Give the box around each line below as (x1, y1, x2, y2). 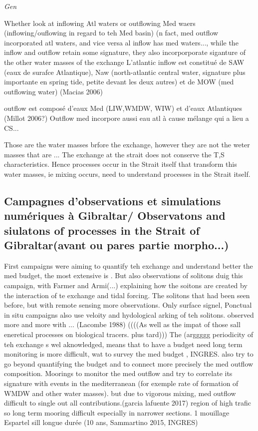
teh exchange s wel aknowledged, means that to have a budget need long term (4, 339, 243, 349)
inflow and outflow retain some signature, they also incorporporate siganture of (4, 47, 246, 57)
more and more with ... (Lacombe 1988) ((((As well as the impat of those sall (4, 319, 241, 330)
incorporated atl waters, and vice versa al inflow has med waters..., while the (4, 37, 239, 47)
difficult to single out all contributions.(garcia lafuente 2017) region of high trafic (4, 398, 252, 408)
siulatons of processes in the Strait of (4, 222, 200, 238)
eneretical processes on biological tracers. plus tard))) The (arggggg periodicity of (4, 329, 254, 340)
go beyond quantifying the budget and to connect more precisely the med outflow (4, 358, 254, 369)
